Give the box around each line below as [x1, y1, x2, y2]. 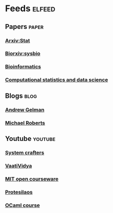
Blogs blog [5, 92, 37, 100]
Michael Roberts [5, 119, 45, 126]
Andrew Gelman [5, 106, 45, 113]
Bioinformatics [5, 63, 41, 70]
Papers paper [5, 23, 44, 31]
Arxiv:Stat [5, 37, 30, 44]
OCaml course [5, 202, 40, 209]
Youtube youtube [5, 134, 56, 142]
